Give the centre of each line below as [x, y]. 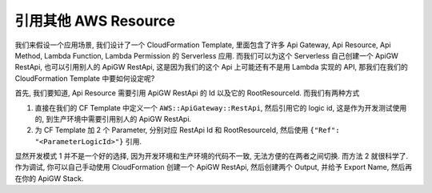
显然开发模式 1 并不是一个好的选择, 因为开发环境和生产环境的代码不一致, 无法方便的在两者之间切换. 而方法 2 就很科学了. [211, 156]
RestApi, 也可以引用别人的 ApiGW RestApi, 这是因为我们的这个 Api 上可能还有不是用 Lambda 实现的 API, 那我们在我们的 [211, 67]
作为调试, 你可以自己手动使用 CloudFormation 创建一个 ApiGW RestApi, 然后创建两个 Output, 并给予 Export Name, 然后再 [214, 167]
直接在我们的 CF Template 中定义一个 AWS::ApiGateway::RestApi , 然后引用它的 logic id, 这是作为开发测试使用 [221, 107]
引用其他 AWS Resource [95, 21]
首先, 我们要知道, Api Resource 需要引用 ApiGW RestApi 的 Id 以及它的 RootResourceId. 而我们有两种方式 [187, 93]
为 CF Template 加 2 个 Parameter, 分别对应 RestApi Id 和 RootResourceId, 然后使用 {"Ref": [187, 130]
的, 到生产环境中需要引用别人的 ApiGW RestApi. [113, 119]
